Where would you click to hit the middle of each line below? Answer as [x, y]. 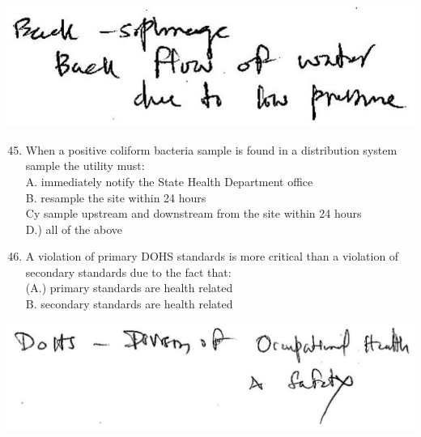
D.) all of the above [74, 229]
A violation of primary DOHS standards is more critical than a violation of [212, 256]
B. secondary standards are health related [129, 304]
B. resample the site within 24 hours [116, 197]
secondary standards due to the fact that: [128, 272]
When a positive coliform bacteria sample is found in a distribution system [211, 149]
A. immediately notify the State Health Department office [169, 181]
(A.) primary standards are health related [129, 288]
